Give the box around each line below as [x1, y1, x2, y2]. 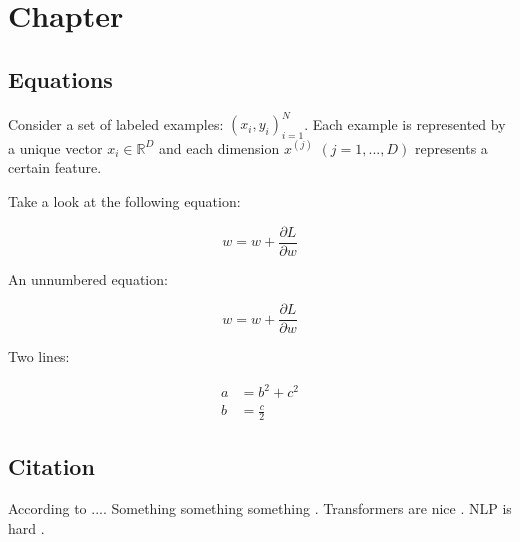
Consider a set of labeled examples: [8, 113, 224, 134]
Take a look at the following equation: [8, 191, 241, 212]
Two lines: [8, 346, 70, 367]
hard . [8, 517, 45, 538]
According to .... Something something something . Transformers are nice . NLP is [8, 498, 512, 519]
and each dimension [159, 137, 280, 158]
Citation [8, 451, 95, 482]
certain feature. [8, 157, 102, 178]
